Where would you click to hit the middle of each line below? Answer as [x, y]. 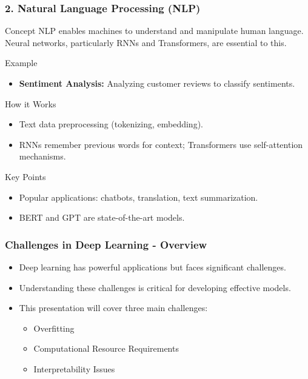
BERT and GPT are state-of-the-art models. [102, 217]
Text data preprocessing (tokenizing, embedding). [111, 124]
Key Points [25, 176]
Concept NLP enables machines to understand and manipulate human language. [154, 31]
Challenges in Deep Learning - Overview [106, 244]
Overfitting [54, 328]
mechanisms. [42, 156]
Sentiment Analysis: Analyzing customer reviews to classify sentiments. [157, 83]
